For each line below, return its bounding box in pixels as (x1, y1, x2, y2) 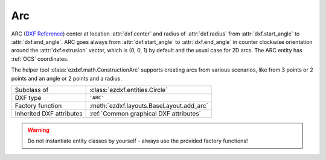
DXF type (14, 93, 42, 102)
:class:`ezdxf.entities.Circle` (89, 85, 168, 94)
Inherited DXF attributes (14, 109, 83, 117)
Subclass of (14, 85, 49, 94)
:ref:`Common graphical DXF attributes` (89, 109, 202, 117)
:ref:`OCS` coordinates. (11, 55, 69, 63)
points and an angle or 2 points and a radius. (11, 75, 123, 82)
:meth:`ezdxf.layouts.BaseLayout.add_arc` (89, 101, 208, 109)
